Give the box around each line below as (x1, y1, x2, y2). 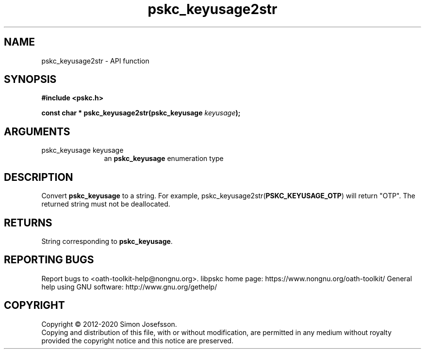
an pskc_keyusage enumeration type (104, 154, 224, 163)
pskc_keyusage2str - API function (41, 56, 149, 65)
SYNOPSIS (4, 73, 57, 86)
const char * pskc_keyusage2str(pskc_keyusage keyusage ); (41, 109, 241, 117)
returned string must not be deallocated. (41, 200, 170, 209)
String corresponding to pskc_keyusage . (41, 237, 173, 245)
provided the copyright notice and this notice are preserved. (41, 336, 234, 345)
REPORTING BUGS (4, 254, 94, 266)
